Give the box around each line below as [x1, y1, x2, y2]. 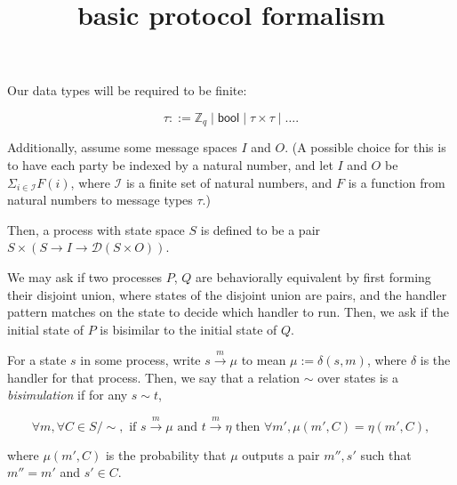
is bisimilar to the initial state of [100, 319, 277, 338]
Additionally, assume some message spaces [7, 138, 237, 157]
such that [360, 445, 412, 464]
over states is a [317, 368, 399, 386]
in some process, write [80, 351, 201, 369]
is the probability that [105, 445, 227, 464]
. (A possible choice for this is [285, 138, 446, 157]
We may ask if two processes [7, 267, 163, 286]
